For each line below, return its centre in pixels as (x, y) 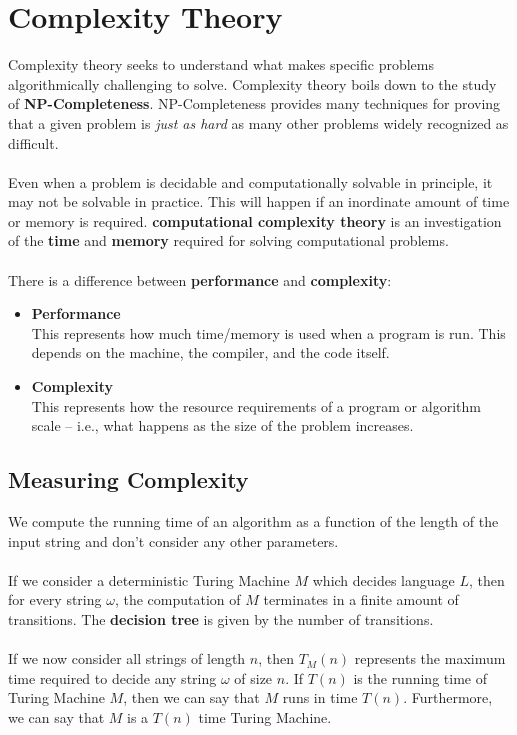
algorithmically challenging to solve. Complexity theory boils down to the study (252, 83)
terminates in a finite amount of (361, 599)
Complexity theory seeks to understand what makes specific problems (221, 64)
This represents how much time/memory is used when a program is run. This (268, 332)
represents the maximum (430, 658)
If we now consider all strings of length (127, 658)
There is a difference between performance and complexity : (200, 279)
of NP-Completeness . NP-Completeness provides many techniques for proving (254, 103)
